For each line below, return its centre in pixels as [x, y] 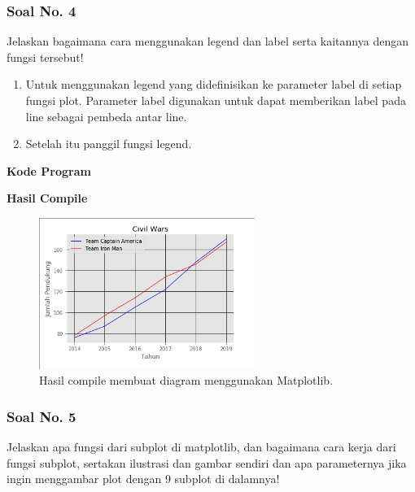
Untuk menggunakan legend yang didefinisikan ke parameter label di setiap [214, 84]
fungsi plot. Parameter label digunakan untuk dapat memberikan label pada [216, 100]
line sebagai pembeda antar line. [106, 116]
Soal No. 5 [41, 416]
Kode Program [49, 170]
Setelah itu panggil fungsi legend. [109, 144]
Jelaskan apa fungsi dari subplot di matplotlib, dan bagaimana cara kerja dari [201, 446]
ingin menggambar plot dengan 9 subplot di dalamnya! [143, 479]
